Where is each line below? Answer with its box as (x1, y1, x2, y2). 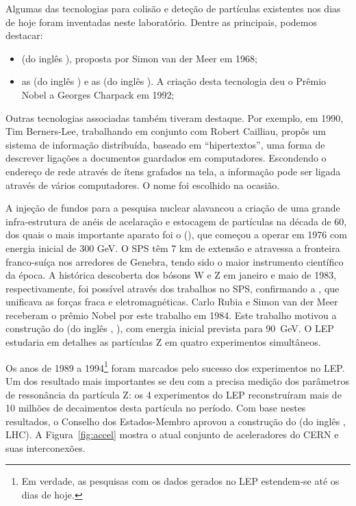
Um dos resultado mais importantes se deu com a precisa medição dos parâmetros (5, 373, 350, 388)
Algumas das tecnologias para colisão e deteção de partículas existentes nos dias (5, 1, 341, 15)
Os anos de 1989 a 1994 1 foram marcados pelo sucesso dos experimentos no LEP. (5, 358, 345, 375)
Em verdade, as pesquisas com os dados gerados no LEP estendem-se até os (21, 474, 340, 488)
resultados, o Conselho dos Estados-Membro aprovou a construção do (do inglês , (5, 414, 346, 428)
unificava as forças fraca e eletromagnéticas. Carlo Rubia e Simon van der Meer (5, 294, 338, 309)
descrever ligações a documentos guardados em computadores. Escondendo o (5, 151, 327, 165)
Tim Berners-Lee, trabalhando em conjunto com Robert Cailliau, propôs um (5, 124, 326, 138)
